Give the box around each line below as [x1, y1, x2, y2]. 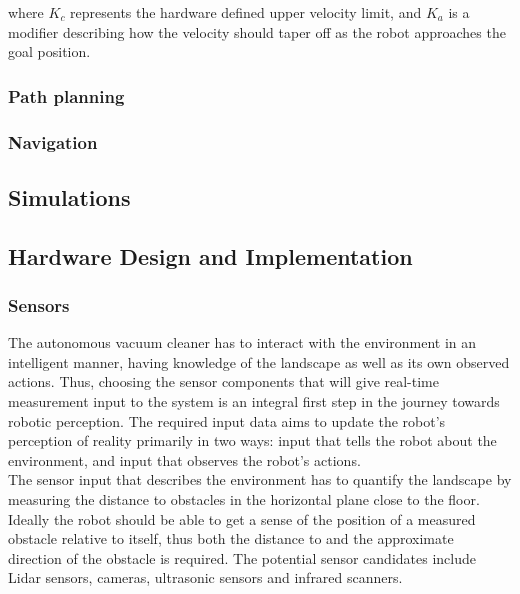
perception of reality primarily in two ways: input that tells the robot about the [8, 430, 497, 451]
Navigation [8, 129, 98, 154]
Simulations [8, 181, 131, 212]
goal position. [8, 41, 91, 62]
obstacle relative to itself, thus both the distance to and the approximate [8, 528, 454, 549]
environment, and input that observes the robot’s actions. [8, 449, 361, 470]
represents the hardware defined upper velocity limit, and [70, 2, 422, 22]
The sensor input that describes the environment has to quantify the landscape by [8, 469, 512, 490]
